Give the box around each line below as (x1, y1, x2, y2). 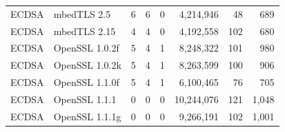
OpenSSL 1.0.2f (53, 41, 119, 55)
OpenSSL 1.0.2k (53, 58, 121, 72)
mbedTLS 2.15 (53, 23, 116, 38)
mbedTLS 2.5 (53, 6, 111, 21)
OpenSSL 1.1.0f (53, 75, 119, 89)
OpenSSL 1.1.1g (53, 109, 121, 123)
